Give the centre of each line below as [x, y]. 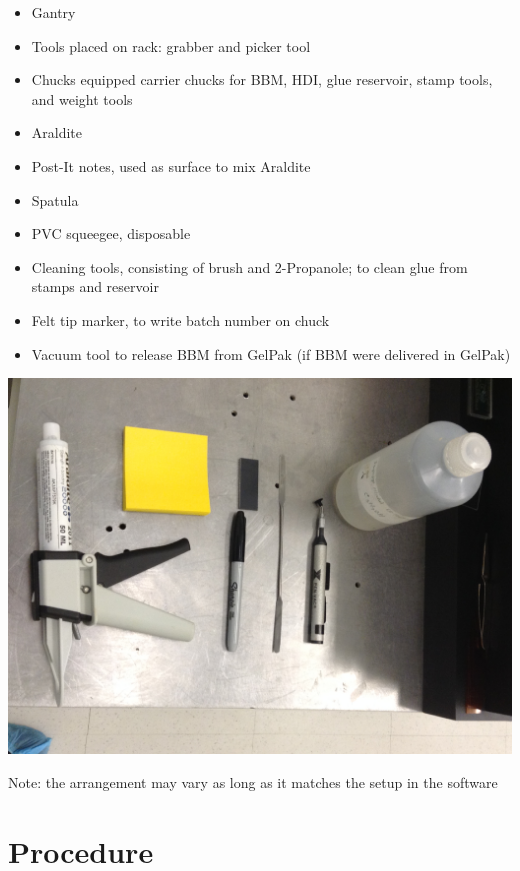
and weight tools [82, 98]
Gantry [53, 12]
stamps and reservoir [95, 286]
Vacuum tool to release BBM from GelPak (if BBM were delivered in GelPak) [271, 353]
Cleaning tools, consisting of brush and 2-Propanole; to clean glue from [249, 266]
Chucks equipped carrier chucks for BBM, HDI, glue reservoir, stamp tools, [262, 79]
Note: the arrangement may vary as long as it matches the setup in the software [253, 781]
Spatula [55, 199]
